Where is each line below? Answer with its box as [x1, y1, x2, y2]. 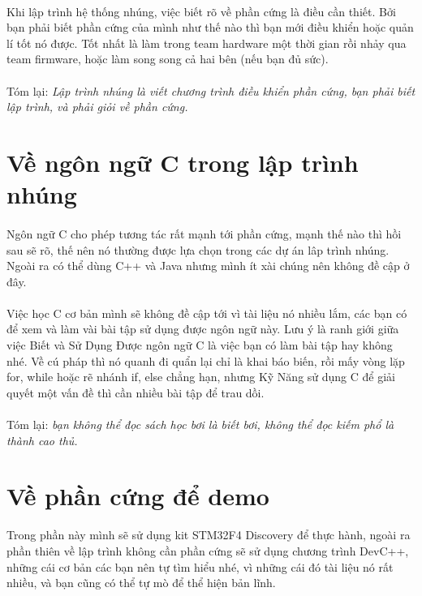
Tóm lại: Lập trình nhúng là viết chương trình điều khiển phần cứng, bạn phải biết [6, 82, 416, 99]
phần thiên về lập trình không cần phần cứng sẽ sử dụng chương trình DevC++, [6, 542, 409, 559]
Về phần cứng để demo [6, 479, 269, 512]
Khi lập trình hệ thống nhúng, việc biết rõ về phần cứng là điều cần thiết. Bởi [6, 2, 396, 19]
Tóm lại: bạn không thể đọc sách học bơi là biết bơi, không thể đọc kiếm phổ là [6, 416, 394, 433]
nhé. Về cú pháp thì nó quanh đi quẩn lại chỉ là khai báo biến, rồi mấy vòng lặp [6, 352, 405, 369]
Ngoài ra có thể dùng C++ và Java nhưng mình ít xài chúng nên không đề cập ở [6, 257, 410, 274]
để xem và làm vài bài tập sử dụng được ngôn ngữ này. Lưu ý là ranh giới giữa [6, 320, 399, 337]
